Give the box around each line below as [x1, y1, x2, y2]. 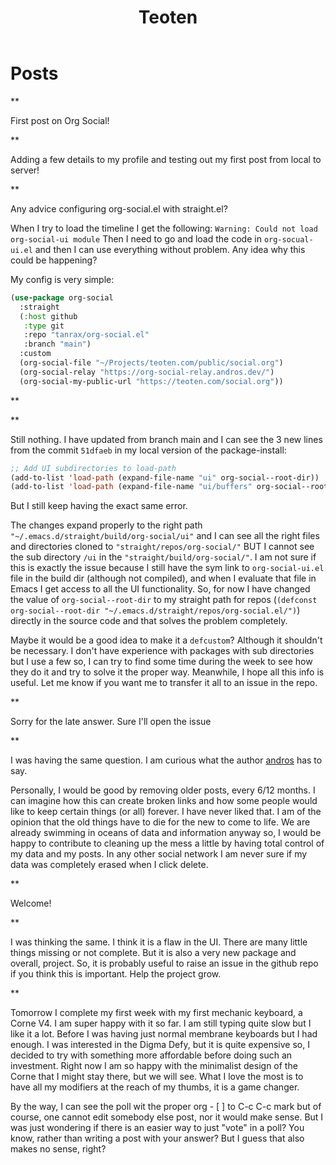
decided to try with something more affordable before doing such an [10, 1049, 293, 1061]
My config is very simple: [10, 273, 115, 285]
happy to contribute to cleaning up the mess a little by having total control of [10, 837, 325, 850]
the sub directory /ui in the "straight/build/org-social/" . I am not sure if [10, 551, 317, 563]
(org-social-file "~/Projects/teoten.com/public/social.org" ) [19, 358, 284, 368]
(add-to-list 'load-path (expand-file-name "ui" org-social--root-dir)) [10, 472, 320, 483]
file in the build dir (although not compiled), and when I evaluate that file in [10, 572, 317, 585]
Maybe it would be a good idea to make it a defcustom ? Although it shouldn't [10, 634, 323, 646]
